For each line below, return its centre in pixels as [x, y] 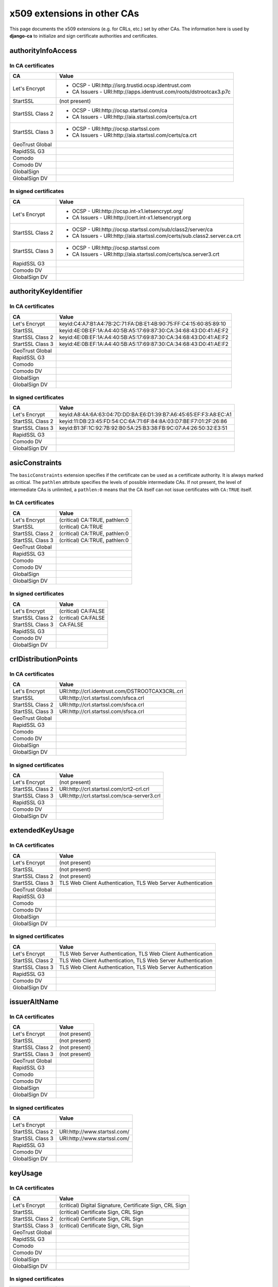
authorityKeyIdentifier [46, 292]
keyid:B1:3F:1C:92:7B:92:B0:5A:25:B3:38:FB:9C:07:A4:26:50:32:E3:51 [143, 428]
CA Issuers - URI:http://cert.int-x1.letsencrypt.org [132, 217]
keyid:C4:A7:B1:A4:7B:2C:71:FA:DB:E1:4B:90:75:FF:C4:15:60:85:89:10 [143, 323]
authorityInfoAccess [43, 51]
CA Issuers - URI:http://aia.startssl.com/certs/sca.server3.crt [146, 254]
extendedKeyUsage [42, 831]
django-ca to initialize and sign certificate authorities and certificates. [84, 36]
